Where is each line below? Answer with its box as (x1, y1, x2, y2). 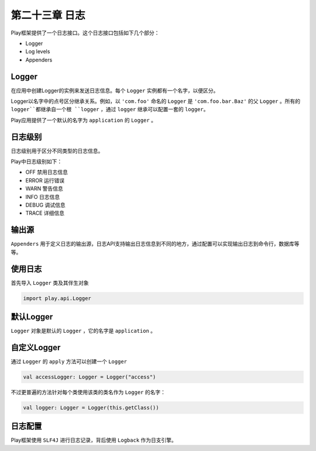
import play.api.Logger (23, 295, 92, 301)
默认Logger (11, 312, 53, 322)
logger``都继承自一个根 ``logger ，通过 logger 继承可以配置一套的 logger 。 (11, 106, 209, 113)
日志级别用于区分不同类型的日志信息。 (11, 147, 104, 154)
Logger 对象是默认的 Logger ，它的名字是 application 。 (11, 328, 156, 335)
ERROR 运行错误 (25, 177, 65, 184)
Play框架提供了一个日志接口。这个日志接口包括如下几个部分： (11, 29, 160, 36)
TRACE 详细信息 (25, 209, 64, 216)
